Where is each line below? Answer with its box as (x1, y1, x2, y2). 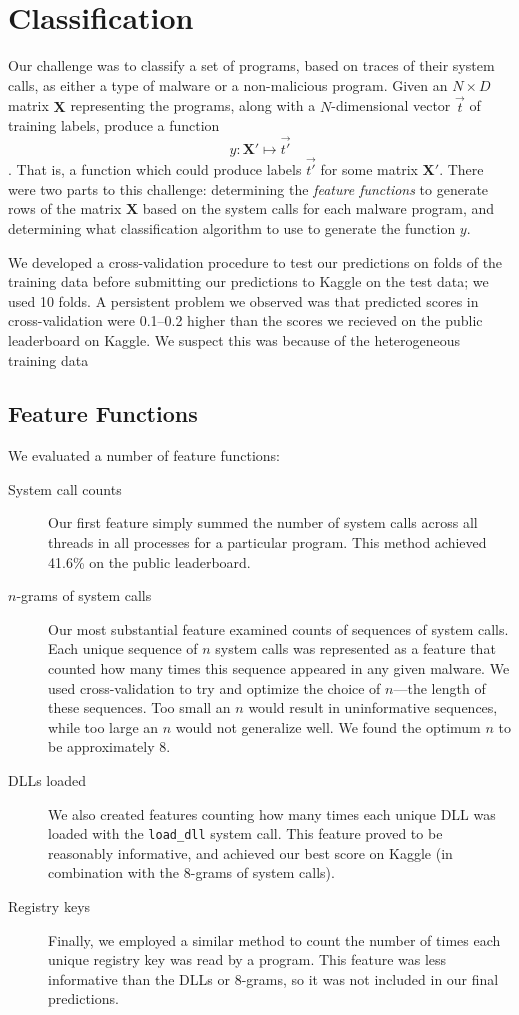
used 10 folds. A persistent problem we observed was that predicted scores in (8, 290, 479, 311)
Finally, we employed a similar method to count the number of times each (48, 929, 501, 950)
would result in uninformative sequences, (248, 697, 498, 718)
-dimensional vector (331, 95, 451, 116)
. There (439, 159, 484, 180)
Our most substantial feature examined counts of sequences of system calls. (48, 618, 509, 639)
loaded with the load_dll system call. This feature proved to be (48, 823, 443, 844)
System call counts (8, 478, 122, 499)
